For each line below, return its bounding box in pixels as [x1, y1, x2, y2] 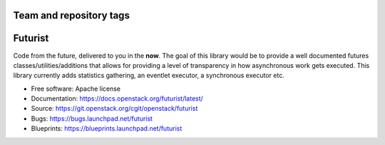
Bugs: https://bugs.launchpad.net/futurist [31, 114, 153, 123]
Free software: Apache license [31, 84, 121, 93]
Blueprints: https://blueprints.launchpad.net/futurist [31, 124, 183, 133]
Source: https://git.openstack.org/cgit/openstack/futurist [31, 104, 198, 113]
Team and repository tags [13, 9, 130, 21]
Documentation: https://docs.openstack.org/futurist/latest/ [31, 94, 203, 103]
